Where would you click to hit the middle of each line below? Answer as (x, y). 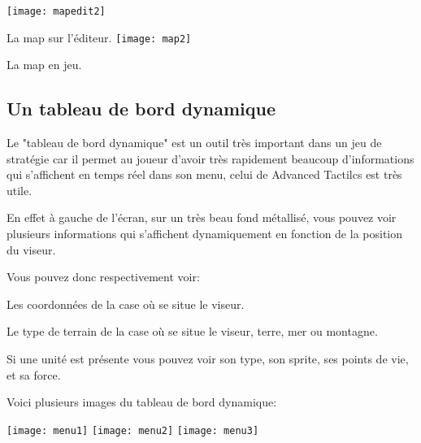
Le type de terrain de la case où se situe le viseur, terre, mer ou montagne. (192, 331)
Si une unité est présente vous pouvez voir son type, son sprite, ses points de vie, (208, 359)
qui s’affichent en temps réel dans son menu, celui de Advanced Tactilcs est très (204, 174)
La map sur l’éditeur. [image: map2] (99, 37)
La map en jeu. (44, 65)
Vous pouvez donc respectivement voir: (103, 277)
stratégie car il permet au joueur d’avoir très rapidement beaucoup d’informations (210, 158)
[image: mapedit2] (56, 11)
